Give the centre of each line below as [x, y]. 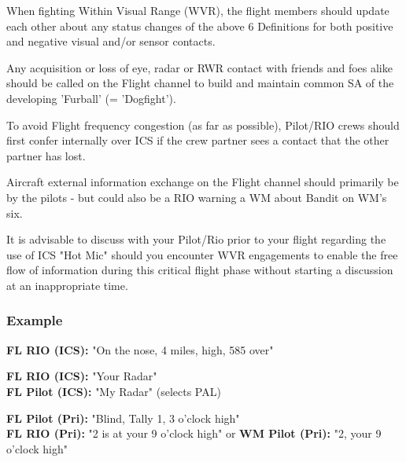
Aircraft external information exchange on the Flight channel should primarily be [203, 182]
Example [35, 320]
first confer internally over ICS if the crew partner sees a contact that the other [198, 140]
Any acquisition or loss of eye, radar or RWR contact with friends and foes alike [199, 67]
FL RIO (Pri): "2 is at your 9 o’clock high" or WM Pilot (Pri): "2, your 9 [194, 433]
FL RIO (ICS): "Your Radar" [82, 376]
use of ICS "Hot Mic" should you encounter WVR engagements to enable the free [202, 254]
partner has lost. [46, 155]
